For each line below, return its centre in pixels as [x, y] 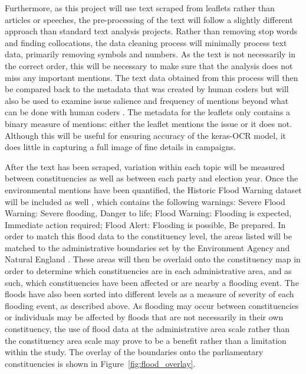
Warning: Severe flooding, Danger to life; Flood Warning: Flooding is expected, [148, 213]
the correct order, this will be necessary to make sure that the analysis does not [149, 65]
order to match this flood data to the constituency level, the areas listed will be [148, 236]
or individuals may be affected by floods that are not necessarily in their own [144, 317]
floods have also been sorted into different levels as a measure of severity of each [149, 294]
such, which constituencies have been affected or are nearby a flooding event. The [152, 282]
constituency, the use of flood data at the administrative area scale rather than [147, 329]
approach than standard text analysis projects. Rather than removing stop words [151, 31]
